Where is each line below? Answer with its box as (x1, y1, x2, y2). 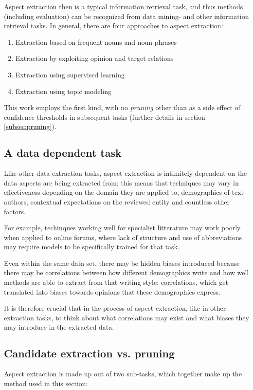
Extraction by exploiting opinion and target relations (15, 53, 174, 63)
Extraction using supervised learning (15, 69, 125, 79)
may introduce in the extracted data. (4, 322, 114, 332)
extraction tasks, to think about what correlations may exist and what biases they (4, 312, 249, 322)
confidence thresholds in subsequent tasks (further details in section (4, 111, 205, 122)
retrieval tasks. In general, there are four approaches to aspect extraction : (4, 20, 223, 31)
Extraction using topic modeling (15, 86, 111, 96)
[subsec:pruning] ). (4, 121, 56, 131)
